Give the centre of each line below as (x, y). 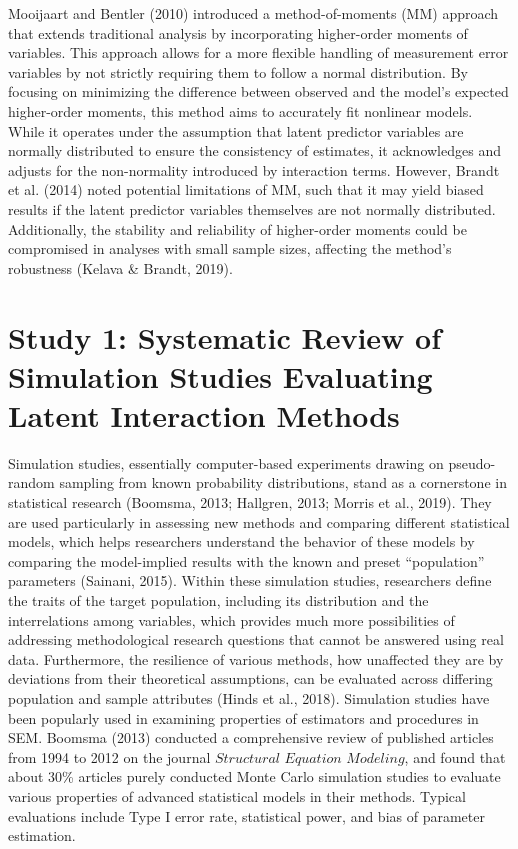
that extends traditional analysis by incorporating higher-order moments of (238, 32)
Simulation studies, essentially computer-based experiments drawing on (226, 462)
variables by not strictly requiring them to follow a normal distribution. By (238, 71)
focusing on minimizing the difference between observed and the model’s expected (258, 91)
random (31, 482)
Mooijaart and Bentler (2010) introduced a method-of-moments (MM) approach (253, 13)
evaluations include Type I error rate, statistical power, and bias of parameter (246, 815)
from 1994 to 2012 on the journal (109, 756)
